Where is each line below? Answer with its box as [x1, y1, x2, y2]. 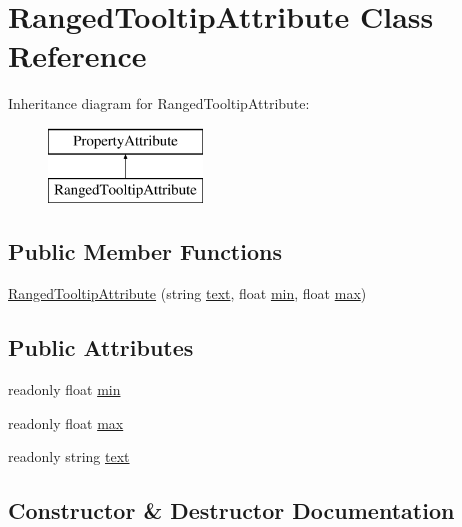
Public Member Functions [8, 236, 282, 267]
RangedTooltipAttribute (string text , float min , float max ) [8, 283, 367, 304]
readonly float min [8, 379, 121, 400]
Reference [8, 35, 147, 76]
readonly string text [8, 446, 130, 467]
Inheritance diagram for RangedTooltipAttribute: [8, 93, 310, 114]
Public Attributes [8, 332, 194, 363]
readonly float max [8, 412, 124, 433]
